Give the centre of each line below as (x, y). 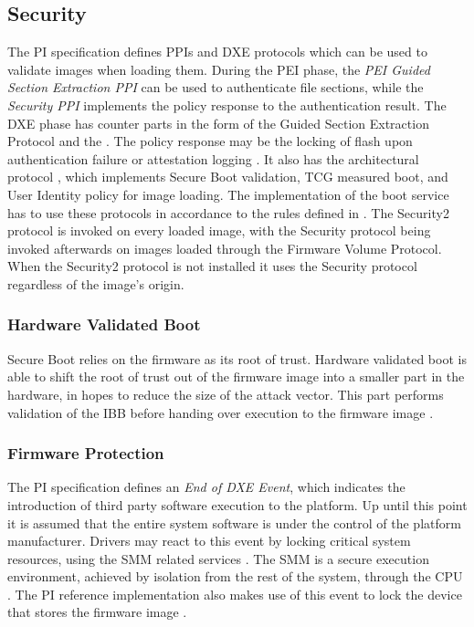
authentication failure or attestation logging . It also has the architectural (213, 158)
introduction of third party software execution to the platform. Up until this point (237, 504)
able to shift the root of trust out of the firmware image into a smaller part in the (236, 376)
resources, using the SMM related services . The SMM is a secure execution (218, 558)
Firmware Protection (86, 453)
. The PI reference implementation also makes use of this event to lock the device (235, 594)
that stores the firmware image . (97, 612)
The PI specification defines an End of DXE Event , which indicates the (206, 487)
